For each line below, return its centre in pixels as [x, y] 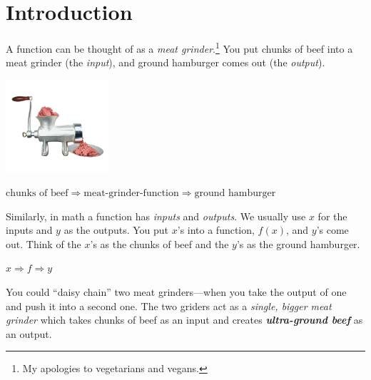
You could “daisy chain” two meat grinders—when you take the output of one [176, 292]
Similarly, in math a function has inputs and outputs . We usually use [156, 216]
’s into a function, [216, 230]
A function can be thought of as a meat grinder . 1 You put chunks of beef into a [179, 47]
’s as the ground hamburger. [298, 243]
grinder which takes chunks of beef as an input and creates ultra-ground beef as [184, 320]
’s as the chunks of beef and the [159, 243]
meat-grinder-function [131, 194]
